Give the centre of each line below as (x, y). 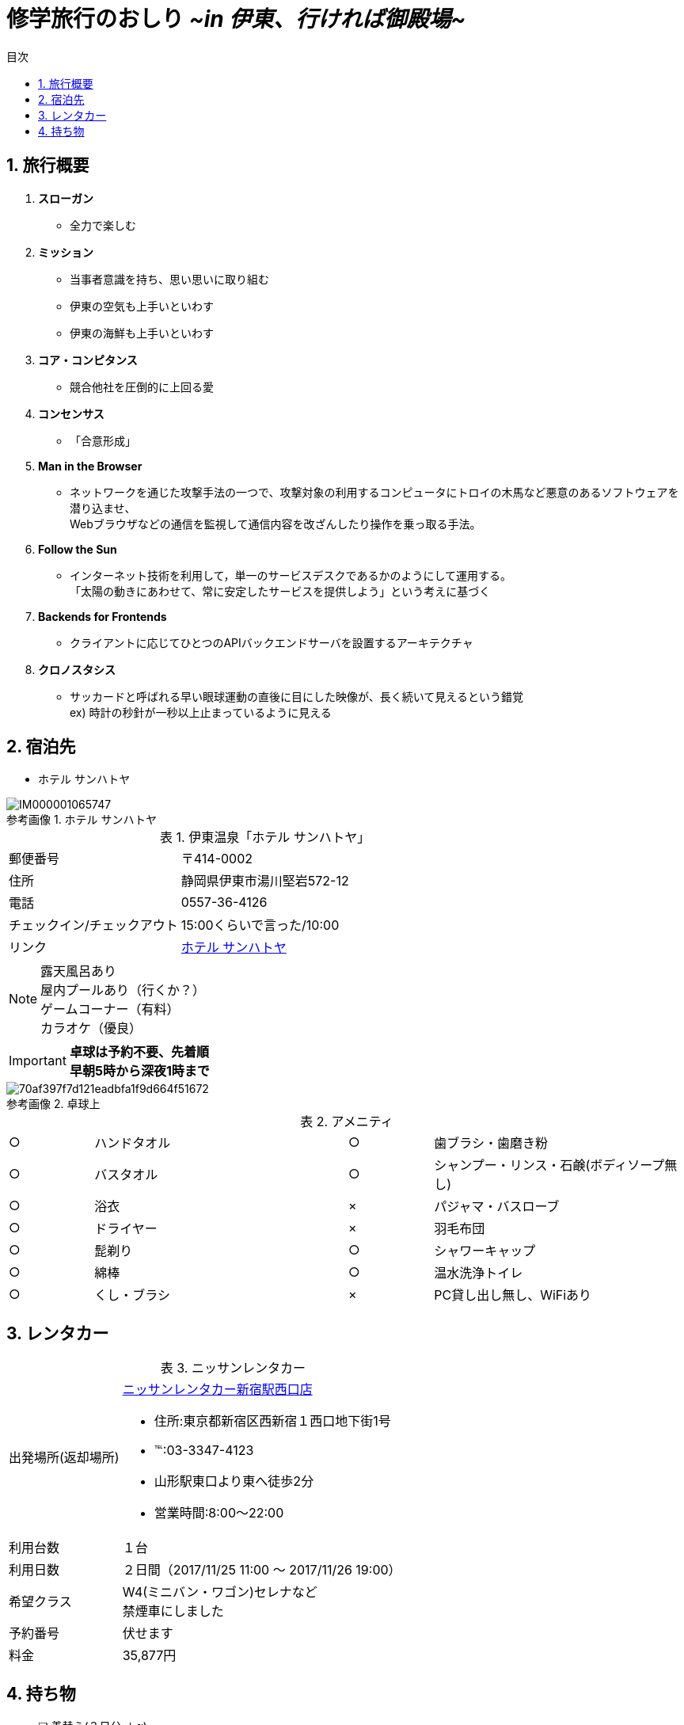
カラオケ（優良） (91, 1028)
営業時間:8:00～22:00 (219, 1513)
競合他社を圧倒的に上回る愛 (142, 387)
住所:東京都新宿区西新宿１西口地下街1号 (272, 1421)
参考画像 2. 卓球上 (53, 1104)
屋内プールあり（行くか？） (123, 990)
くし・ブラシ (132, 1295)
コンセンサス (71, 413)
